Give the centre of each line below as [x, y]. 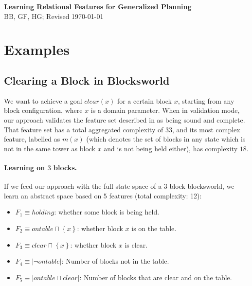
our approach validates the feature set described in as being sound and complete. [125, 119]
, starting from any [206, 100]
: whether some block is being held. [107, 212]
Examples [37, 49]
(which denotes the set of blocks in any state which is [166, 139]
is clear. [136, 244]
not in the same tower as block [50, 148]
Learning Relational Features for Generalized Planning [98, 6]
